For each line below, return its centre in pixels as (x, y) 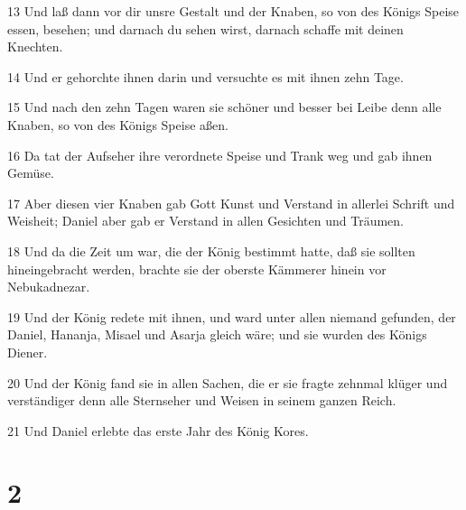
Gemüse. (31, 173)
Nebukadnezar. (49, 287)
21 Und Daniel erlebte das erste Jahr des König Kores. (158, 430)
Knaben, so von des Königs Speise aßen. (118, 124)
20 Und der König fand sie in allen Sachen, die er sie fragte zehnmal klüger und (228, 382)
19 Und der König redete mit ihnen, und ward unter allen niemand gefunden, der (232, 316)
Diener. (28, 352)
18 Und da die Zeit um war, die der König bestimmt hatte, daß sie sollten (211, 250)
